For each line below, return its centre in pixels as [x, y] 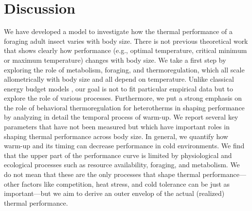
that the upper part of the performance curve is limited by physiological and [118, 155]
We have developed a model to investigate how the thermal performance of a [118, 31]
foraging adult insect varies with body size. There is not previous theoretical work [126, 41]
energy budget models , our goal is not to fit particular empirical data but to [118, 88]
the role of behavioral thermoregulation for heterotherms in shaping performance [124, 107]
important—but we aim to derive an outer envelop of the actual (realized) [114, 193]
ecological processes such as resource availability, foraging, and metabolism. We [122, 165]
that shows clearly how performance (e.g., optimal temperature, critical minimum [126, 50]
